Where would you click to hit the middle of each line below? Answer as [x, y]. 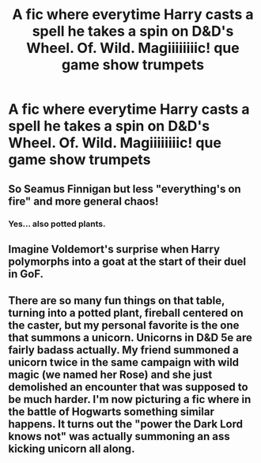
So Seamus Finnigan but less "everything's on [125, 188]
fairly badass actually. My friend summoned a [123, 350]
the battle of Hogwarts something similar [112, 412]
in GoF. [26, 274]
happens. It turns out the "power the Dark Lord [126, 424]
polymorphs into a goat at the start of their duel [127, 261]
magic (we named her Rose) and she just [110, 375]
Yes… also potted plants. [57, 224]
